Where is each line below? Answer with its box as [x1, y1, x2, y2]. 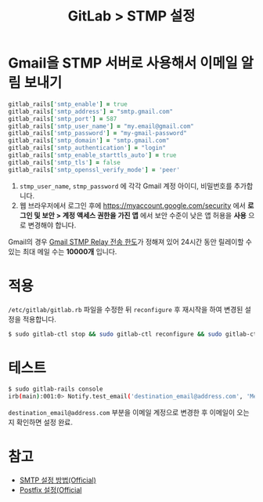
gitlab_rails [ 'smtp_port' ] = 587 [8, 115, 117, 122]
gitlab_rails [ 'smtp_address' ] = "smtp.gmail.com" [8, 107, 174, 115]
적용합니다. [22, 315, 57, 324]
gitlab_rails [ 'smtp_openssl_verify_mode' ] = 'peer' [8, 166, 180, 173]
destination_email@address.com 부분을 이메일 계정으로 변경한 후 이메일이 [8, 408, 236, 417]
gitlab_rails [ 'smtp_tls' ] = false [8, 158, 121, 166]
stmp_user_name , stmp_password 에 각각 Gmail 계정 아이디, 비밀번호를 [19, 181, 232, 191]
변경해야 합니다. [27, 220, 77, 230]
